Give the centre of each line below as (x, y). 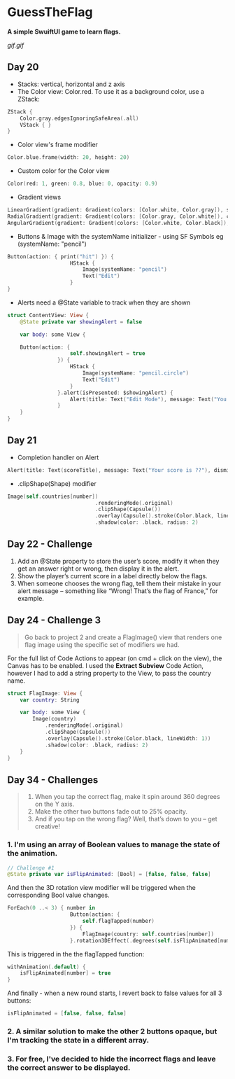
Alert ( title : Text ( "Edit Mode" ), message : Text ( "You (148, 399)
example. (30, 598)
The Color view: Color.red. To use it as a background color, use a (111, 91)
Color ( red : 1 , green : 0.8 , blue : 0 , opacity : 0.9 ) (83, 184)
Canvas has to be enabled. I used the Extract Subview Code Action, (106, 665)
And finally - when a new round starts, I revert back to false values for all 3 (115, 993)
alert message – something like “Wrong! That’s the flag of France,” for (117, 591)
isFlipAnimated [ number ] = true (65, 973)
